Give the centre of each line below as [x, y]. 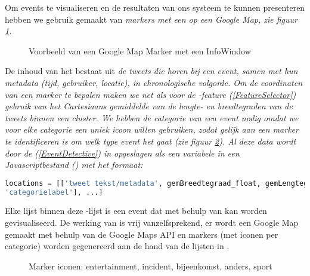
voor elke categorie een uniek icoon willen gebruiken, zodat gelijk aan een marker [152, 129]
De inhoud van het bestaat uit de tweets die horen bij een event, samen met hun [151, 71]
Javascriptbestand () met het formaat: [74, 165]
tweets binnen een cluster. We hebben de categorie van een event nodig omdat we [152, 117]
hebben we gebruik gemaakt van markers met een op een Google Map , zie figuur [151, 19]
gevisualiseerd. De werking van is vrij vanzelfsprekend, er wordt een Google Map [152, 223]
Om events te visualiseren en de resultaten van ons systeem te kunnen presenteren [155, 7]
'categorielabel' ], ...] [54, 192]
